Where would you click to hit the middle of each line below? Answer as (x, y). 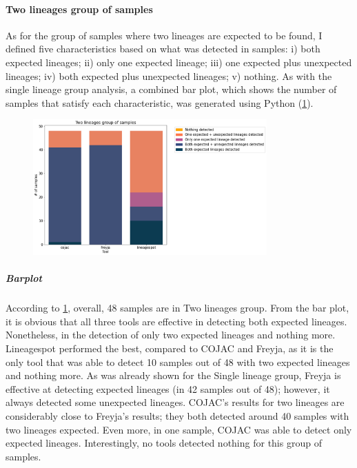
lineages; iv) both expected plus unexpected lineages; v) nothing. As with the (169, 75)
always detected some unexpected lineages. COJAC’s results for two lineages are (175, 402)
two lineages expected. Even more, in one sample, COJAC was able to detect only (179, 429)
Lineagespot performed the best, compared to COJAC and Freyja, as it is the (170, 348)
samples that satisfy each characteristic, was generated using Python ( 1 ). (160, 102)
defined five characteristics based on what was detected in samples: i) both (163, 49)
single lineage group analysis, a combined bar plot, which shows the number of (171, 89)
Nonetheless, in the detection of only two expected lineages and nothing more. (171, 335)
